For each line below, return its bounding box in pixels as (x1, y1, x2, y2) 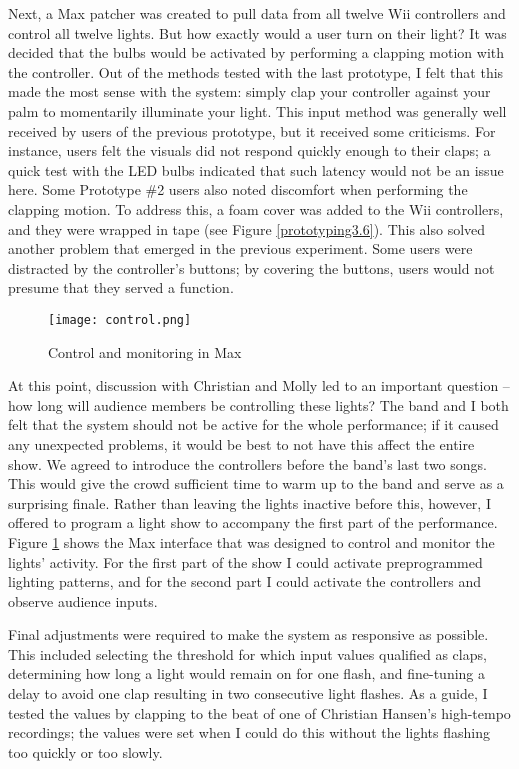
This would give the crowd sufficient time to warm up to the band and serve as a (8, 473, 504, 494)
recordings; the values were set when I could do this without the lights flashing (8, 722, 491, 743)
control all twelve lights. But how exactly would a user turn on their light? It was (8, 22, 507, 43)
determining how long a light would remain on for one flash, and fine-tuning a (8, 663, 486, 684)
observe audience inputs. (8, 590, 158, 611)
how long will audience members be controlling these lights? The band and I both (8, 394, 509, 415)
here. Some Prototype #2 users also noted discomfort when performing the (8, 179, 468, 200)
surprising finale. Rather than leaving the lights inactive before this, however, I (8, 492, 491, 513)
